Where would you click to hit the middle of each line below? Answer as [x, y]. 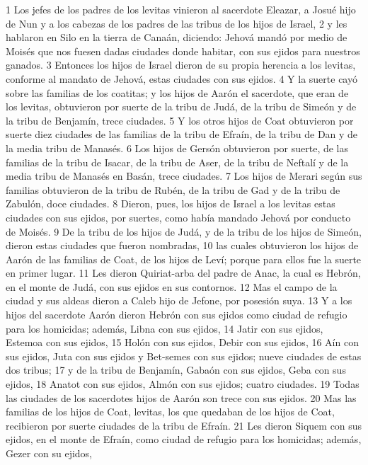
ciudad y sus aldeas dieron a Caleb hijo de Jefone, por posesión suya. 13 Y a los [179, 300]
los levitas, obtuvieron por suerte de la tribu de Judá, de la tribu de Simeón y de [181, 107]
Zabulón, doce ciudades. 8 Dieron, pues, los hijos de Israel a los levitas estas [171, 203]
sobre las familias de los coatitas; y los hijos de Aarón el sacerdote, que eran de [177, 92]
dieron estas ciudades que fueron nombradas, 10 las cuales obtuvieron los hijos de [182, 245]
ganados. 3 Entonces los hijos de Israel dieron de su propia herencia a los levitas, [181, 65]
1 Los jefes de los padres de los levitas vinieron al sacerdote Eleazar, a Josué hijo [181, 9]
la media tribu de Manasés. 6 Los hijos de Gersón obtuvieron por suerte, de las [177, 148]
